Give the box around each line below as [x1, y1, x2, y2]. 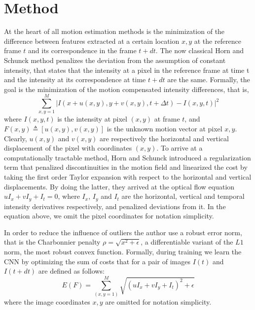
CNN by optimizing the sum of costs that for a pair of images [4, 256, 190, 266]
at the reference [194, 35, 242, 46]
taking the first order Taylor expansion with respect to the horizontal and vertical [4, 171, 252, 182]
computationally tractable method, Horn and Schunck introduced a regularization [4, 152, 251, 162]
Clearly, [4, 133, 27, 143]
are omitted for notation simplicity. [105, 296, 212, 307]
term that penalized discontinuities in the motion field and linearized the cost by [4, 162, 248, 172]
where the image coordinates [4, 296, 90, 307]
